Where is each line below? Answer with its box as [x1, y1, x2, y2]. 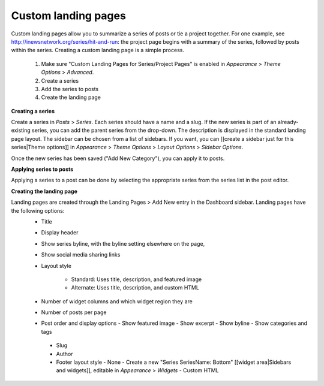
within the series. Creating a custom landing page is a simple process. [11, 47, 184, 54]
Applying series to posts [11, 165, 74, 173]
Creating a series [11, 107, 55, 114]
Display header [41, 229, 79, 236]
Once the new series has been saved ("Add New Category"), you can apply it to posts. [11, 155, 225, 162]
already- [277, 119, 299, 126]
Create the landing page [41, 94, 101, 101]
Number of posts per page [41, 309, 107, 316]
